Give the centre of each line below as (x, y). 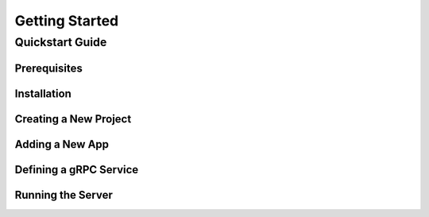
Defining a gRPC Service (77, 170)
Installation (43, 93)
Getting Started (67, 21)
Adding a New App (62, 144)
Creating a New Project (73, 119)
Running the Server (64, 195)
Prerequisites (48, 68)
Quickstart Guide (61, 42)
